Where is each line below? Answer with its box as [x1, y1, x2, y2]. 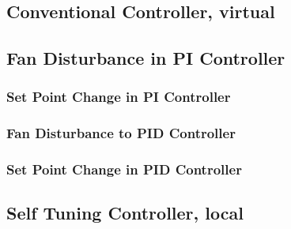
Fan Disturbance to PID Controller [6, 123, 236, 143]
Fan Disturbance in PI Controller [6, 46, 285, 70]
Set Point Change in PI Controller [6, 87, 231, 107]
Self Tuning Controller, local [6, 201, 244, 225]
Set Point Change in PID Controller [6, 160, 242, 179]
